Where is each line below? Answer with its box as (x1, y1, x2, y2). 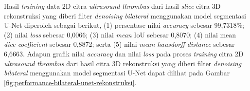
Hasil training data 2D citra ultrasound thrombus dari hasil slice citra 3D (4, 1, 221, 11)
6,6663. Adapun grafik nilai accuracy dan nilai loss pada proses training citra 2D (4, 48, 244, 58)
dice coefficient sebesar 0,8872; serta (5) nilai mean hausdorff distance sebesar (4, 39, 235, 49)
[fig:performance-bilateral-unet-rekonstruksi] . (4, 77, 137, 87)
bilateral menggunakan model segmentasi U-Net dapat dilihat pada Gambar (4, 68, 230, 78)
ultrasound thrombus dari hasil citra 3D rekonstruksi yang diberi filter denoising (4, 58, 242, 68)
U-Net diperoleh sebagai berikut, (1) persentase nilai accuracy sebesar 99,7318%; (4, 20, 244, 30)
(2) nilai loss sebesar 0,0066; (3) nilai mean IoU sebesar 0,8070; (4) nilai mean (4, 29, 236, 39)
